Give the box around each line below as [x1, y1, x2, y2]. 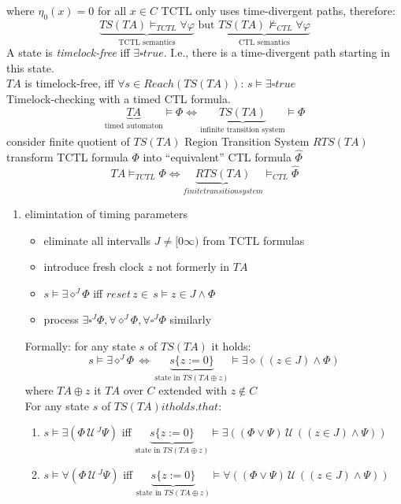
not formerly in [156, 258, 230, 275]
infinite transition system [200, 125, 285, 134]
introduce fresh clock [43, 258, 144, 275]
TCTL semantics [118, 38, 176, 46]
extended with [158, 382, 228, 398]
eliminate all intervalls [43, 232, 151, 248]
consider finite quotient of [6, 133, 130, 150]
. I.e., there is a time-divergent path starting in [163, 44, 390, 61]
